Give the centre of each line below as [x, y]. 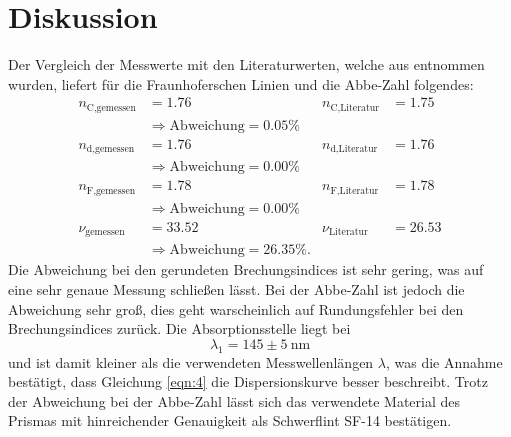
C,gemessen [111, 107]
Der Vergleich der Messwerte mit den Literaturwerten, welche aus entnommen [246, 64]
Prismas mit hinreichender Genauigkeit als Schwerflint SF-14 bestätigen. [230, 420]
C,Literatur [355, 107]
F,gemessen [111, 190]
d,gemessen [110, 149]
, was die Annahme [444, 361]
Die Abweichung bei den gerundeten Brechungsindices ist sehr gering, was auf [246, 269]
